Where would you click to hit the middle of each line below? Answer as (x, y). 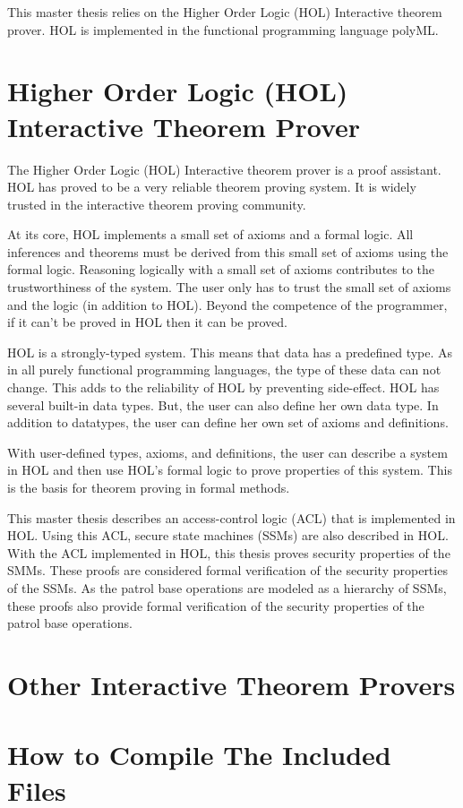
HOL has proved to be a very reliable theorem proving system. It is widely (212, 187)
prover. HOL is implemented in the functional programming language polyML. (223, 29)
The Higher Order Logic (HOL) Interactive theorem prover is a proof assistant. (224, 169)
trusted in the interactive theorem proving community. (157, 204)
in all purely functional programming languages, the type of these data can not (224, 370)
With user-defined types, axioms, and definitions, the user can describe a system (227, 452)
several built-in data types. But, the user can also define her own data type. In (223, 404)
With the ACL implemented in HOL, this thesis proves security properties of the (229, 552)
